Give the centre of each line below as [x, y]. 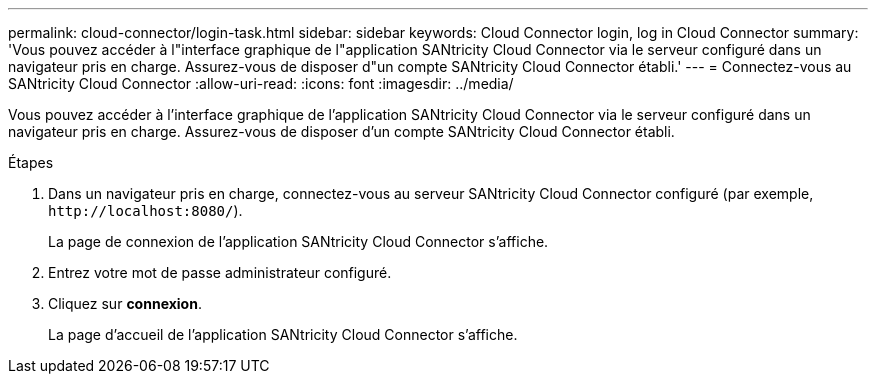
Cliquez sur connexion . [125, 303]
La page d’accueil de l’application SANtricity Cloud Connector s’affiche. [283, 334]
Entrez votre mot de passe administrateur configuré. [220, 272]
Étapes [31, 162]
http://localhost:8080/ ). [145, 210]
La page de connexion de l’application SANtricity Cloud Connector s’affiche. [298, 241]
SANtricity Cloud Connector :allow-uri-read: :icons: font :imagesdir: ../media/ [261, 83]
